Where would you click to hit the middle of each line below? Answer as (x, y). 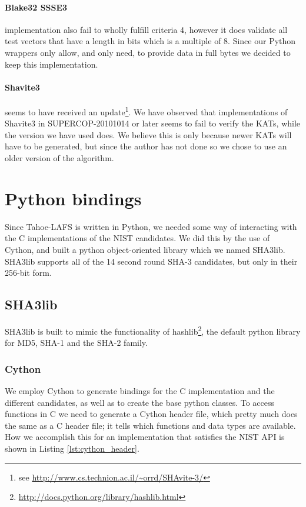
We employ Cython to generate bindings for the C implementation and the (140, 390)
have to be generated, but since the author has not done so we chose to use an (146, 146)
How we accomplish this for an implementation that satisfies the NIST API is (145, 437)
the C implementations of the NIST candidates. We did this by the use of (137, 238)
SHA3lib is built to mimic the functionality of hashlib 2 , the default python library (153, 330)
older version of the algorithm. (59, 158)
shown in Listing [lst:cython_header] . (72, 448)
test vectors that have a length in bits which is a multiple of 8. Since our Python (150, 41)
